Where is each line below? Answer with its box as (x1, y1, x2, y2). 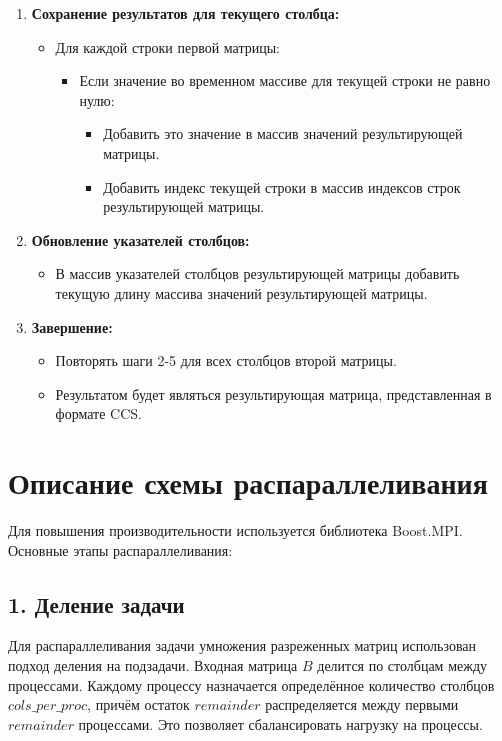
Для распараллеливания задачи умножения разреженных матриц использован (8, 635, 477, 656)
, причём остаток (87, 694, 190, 715)
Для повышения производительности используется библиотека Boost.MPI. (8, 520, 463, 541)
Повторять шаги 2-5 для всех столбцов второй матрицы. (55, 350, 397, 371)
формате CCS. (55, 403, 142, 424)
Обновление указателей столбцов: (31, 229, 250, 250)
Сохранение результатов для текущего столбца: (31, 3, 340, 23)
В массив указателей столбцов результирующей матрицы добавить (55, 263, 460, 284)
